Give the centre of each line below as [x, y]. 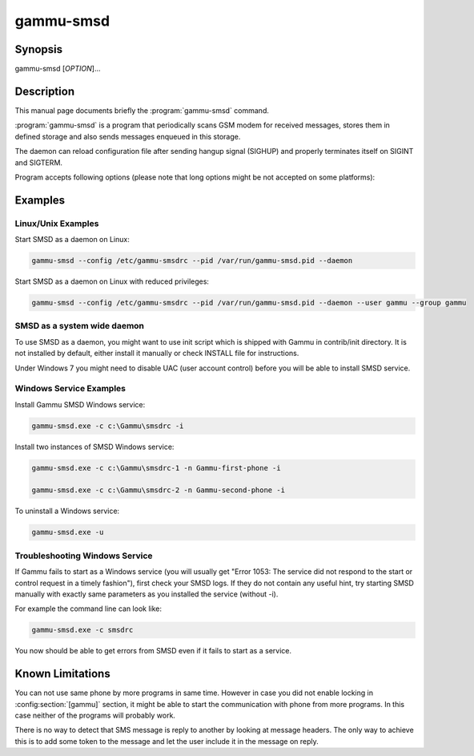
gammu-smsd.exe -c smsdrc [82, 630]
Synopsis [39, 49]
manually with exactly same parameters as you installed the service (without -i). [147, 594]
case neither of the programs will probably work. [95, 715]
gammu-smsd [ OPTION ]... [58, 69]
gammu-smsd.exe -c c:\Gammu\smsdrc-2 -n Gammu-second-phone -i [159, 490]
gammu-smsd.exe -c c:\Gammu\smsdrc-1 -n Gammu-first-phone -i [156, 468]
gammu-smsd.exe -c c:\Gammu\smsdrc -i [108, 426]
